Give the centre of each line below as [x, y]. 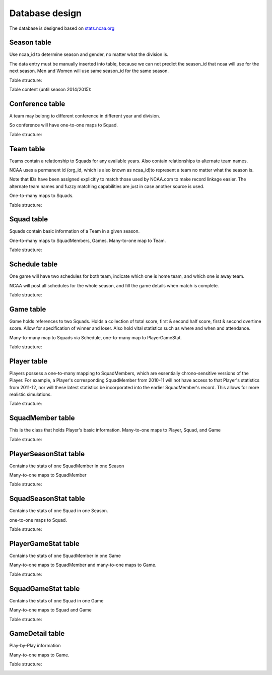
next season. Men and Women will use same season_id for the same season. [89, 71]
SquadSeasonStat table [47, 499]
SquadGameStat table [45, 589]
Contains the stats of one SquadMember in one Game [65, 556]
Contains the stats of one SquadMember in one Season [67, 466]
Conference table [37, 104]
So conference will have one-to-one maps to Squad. [64, 125]
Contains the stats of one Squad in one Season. [59, 511]
